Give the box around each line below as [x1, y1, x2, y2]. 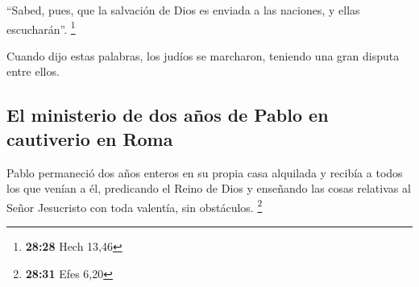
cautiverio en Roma [6, 126, 173, 151]
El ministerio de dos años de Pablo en [6, 102, 329, 127]
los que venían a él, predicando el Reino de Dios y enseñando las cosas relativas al [6, 180, 411, 197]
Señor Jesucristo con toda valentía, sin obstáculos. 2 [6, 196, 263, 215]
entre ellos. [6, 63, 60, 80]
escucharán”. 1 [6, 18, 76, 37]
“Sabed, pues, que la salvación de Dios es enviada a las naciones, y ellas [6, 2, 360, 18]
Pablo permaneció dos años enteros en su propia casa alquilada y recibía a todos [6, 164, 403, 181]
